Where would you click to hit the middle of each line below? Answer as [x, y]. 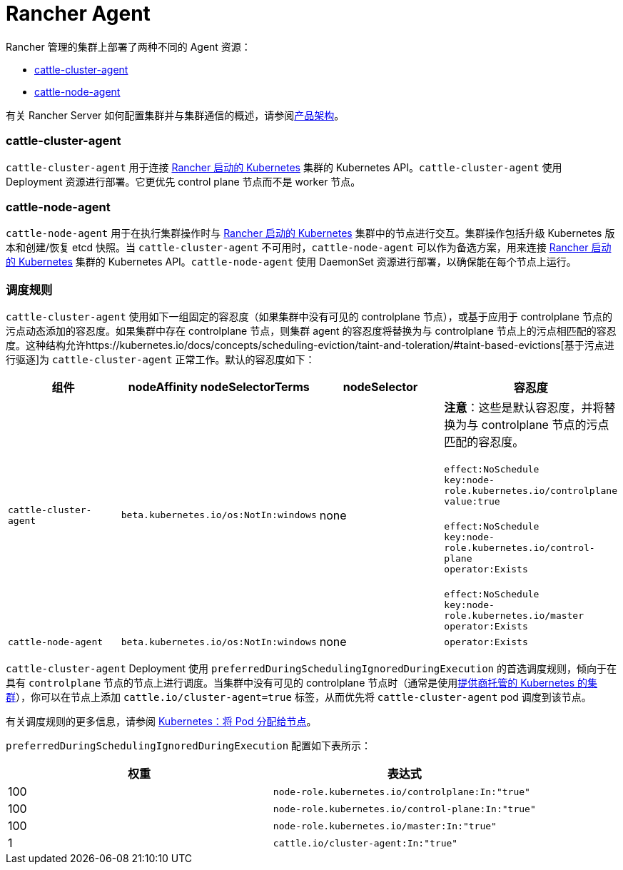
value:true [472, 501]
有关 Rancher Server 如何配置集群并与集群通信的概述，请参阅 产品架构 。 [175, 115]
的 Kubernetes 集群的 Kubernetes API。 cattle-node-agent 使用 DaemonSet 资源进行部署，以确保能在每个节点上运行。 [291, 262]
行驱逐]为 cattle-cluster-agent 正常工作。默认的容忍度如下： [161, 359]
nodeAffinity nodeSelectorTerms [219, 387]
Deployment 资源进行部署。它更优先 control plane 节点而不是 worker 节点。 [183, 181]
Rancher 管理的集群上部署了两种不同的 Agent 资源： [128, 46]
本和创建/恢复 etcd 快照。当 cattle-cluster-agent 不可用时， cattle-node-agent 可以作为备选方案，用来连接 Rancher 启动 [309, 248]
